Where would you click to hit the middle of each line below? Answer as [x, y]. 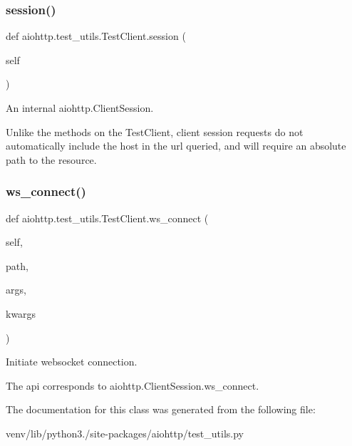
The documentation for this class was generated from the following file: [161, 409]
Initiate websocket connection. [72, 362]
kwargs [21, 313]
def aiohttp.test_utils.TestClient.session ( [96, 36]
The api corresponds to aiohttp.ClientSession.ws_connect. [133, 385]
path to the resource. [51, 159]
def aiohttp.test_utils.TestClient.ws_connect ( [107, 218]
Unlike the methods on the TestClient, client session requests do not [155, 131]
